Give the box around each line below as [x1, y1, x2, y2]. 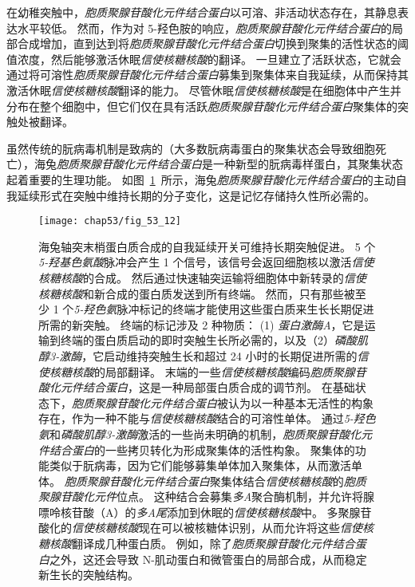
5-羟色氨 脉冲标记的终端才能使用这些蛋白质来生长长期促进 [73, 301, 374, 317]
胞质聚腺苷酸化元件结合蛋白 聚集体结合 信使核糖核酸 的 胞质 [64, 472, 366, 489]
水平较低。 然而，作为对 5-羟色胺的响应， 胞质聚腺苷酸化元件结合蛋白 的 [17, 19, 392, 36]
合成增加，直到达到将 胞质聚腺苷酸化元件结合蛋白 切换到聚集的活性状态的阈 [17, 35, 409, 52]
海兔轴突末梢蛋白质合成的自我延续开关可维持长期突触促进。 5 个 [38, 238, 376, 254]
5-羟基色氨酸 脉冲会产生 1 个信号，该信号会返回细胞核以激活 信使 [38, 254, 374, 270]
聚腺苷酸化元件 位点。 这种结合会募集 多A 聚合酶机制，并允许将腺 [38, 488, 375, 505]
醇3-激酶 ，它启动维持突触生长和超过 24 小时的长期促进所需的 [38, 347, 358, 364]
